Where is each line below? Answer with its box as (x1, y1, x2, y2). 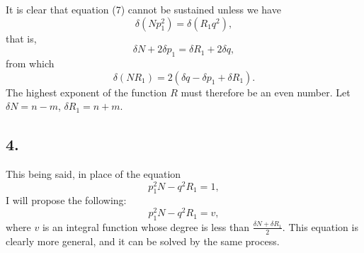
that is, (6, 30, 37, 45)
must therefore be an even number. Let (181, 84, 351, 99)
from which (6, 55, 55, 70)
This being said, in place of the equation (6, 166, 181, 181)
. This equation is (282, 219, 358, 234)
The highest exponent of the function (6, 84, 167, 99)
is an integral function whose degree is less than (42, 219, 250, 234)
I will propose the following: (6, 193, 127, 208)
